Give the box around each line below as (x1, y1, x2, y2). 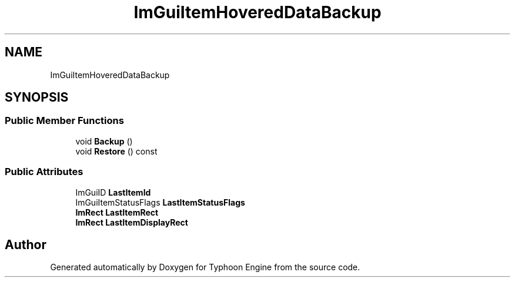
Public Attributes (5, 166, 83, 178)
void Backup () (75, 136, 133, 146)
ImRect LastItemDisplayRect (75, 217, 188, 227)
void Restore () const (75, 146, 158, 156)
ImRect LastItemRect (75, 207, 159, 217)
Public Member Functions (5, 115, 124, 127)
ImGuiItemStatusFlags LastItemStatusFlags (75, 197, 245, 207)
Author (5, 237, 46, 252)
